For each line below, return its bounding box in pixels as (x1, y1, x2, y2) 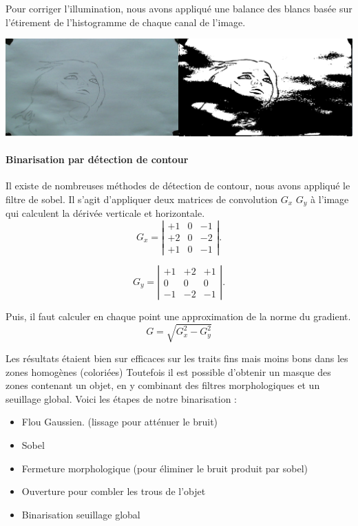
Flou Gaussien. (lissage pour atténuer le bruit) (21, 414, 218, 429)
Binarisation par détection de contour (6, 151, 189, 166)
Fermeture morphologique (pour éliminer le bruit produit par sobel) (21, 461, 308, 475)
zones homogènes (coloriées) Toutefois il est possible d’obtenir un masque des (6, 364, 331, 379)
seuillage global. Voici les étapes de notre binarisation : (6, 391, 237, 406)
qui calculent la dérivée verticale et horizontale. (6, 206, 205, 220)
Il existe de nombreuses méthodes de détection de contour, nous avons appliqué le (6, 178, 350, 192)
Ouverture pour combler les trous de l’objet (21, 484, 206, 498)
